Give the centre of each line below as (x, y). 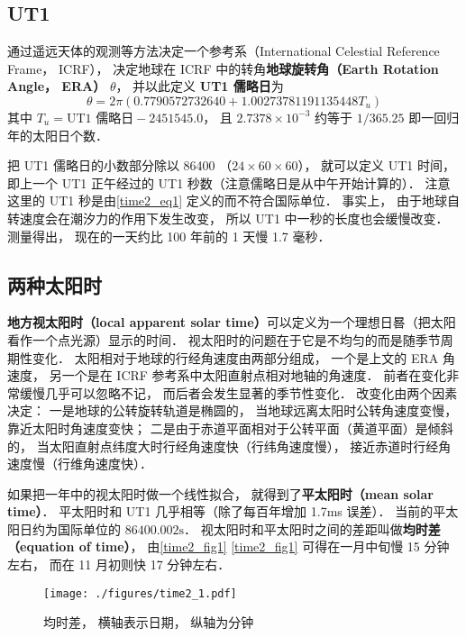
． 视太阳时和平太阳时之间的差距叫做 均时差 (312, 528)
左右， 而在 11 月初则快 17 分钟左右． (119, 564)
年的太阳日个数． (58, 135)
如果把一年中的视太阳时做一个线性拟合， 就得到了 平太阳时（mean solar (220, 493)
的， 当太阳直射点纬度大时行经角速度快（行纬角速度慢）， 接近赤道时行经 (223, 446)
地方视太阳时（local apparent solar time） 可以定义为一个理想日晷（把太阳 (232, 322)
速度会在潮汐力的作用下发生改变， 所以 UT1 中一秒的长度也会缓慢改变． (234, 218)
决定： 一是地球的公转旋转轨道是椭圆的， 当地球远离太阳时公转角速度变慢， (233, 410)
